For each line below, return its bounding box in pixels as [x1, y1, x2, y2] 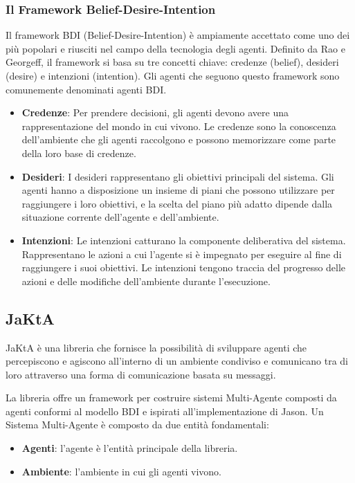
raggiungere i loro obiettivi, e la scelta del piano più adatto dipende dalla [21, 196, 333, 210]
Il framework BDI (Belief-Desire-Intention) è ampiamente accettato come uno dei [6, 28, 350, 42]
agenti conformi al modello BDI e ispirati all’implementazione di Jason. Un [6, 403, 324, 418]
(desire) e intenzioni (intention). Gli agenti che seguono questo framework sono [6, 69, 340, 82]
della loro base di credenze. [21, 145, 136, 160]
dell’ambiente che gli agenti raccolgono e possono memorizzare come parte [21, 132, 336, 147]
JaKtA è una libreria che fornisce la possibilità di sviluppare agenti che [6, 340, 307, 354]
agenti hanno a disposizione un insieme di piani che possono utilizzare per [21, 183, 335, 197]
